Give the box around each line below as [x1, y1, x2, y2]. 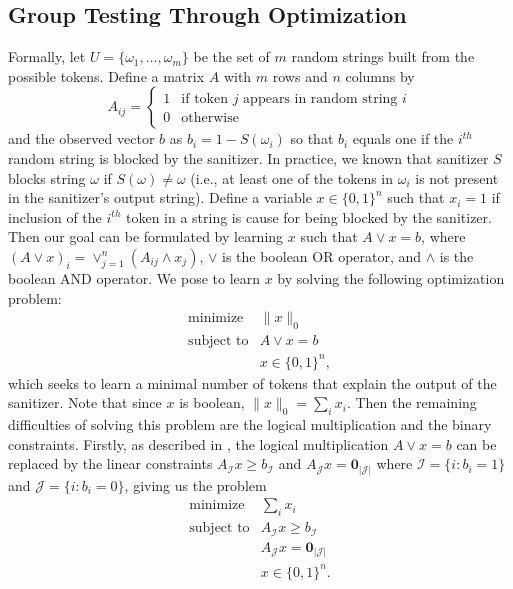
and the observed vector [8, 128, 155, 149]
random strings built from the [291, 46, 475, 67]
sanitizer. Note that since [8, 392, 162, 413]
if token [181, 92, 228, 107]
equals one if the [352, 128, 454, 149]
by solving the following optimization [277, 267, 505, 288]
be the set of [193, 46, 270, 67]
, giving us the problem [124, 474, 267, 495]
